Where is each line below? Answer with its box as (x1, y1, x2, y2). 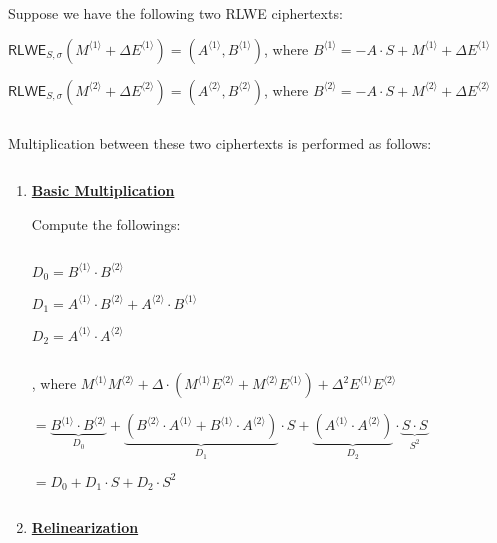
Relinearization (31, 517, 139, 538)
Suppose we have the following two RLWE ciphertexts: (8, 3, 343, 23)
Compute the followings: (31, 213, 181, 234)
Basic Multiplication (31, 180, 175, 201)
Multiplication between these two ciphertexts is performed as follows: (8, 132, 432, 153)
